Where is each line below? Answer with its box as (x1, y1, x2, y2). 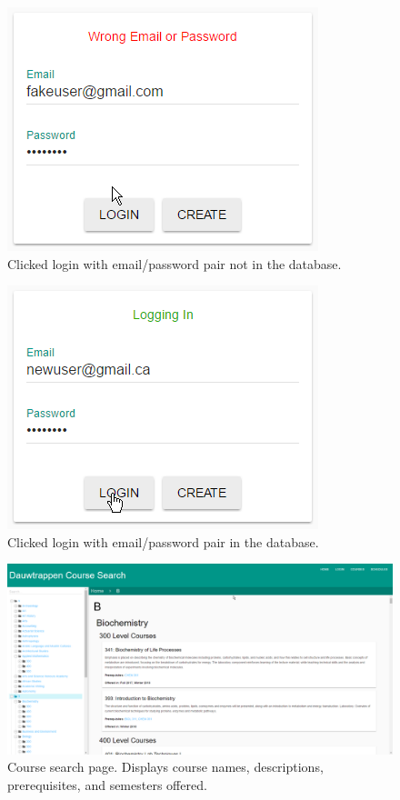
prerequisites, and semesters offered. (7, 775, 207, 795)
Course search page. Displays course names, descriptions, (7, 757, 324, 776)
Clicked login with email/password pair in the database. (7, 532, 319, 551)
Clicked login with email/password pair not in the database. (7, 254, 342, 273)
